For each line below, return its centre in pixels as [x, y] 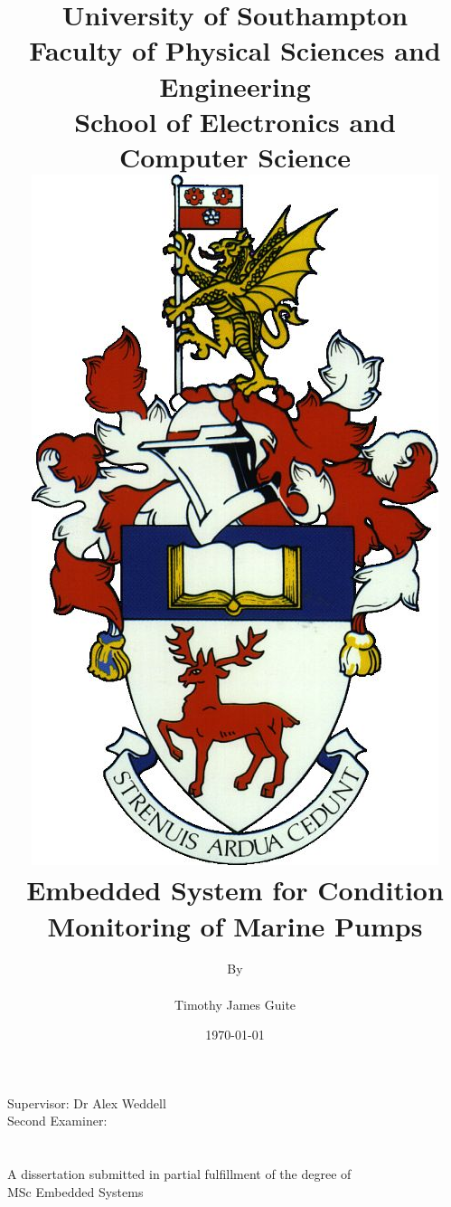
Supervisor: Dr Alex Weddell [87, 1102]
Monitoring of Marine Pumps [235, 925]
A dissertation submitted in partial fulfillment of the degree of [179, 1174]
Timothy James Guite [235, 1004]
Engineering [235, 86]
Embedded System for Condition [235, 890]
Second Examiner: [57, 1121]
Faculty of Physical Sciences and [235, 50]
